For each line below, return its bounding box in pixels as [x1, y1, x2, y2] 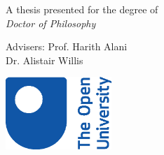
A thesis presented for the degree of [6, 2, 158, 16]
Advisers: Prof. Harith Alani [6, 39, 128, 54]
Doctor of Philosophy [6, 15, 96, 30]
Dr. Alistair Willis [6, 52, 83, 67]
